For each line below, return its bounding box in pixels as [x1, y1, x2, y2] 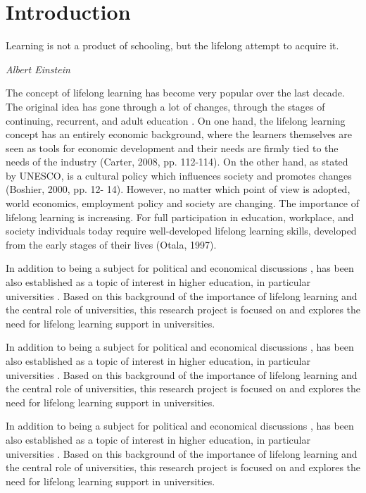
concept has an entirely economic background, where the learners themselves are [6, 127, 353, 142]
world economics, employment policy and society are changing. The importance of [6, 196, 359, 211]
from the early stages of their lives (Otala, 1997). [6, 237, 217, 251]
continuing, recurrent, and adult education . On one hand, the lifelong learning [6, 113, 346, 127]
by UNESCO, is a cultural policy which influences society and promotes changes [6, 168, 352, 182]
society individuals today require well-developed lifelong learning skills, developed [6, 223, 357, 238]
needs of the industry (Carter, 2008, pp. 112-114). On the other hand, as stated [6, 154, 348, 169]
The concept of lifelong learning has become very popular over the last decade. [6, 85, 345, 100]
